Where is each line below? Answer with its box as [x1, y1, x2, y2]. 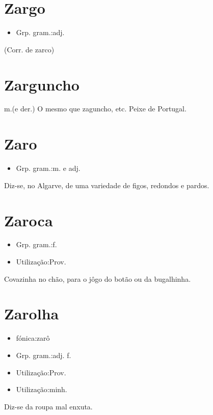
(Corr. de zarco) [4, 44, 55, 54]
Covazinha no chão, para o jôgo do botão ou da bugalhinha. [4, 273, 191, 284]
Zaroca [4, 210, 53, 230]
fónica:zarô [16, 333, 50, 343]
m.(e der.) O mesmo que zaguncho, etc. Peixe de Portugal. [4, 103, 187, 114]
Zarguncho [4, 74, 79, 95]
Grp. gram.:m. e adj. [16, 163, 81, 173]
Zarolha [4, 303, 59, 324]
